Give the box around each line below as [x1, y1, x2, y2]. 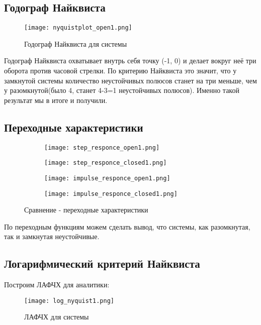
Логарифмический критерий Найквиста [4, 256, 200, 271]
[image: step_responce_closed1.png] [44, 159, 167, 167]
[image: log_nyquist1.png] [24, 297, 114, 304]
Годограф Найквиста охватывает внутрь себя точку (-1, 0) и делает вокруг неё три [4, 55, 256, 66]
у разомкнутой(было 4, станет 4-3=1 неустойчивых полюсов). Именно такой [4, 85, 239, 95]
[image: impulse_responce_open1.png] [44, 174, 170, 182]
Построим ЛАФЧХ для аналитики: [4, 279, 110, 290]
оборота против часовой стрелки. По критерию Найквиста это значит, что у [4, 65, 237, 76]
